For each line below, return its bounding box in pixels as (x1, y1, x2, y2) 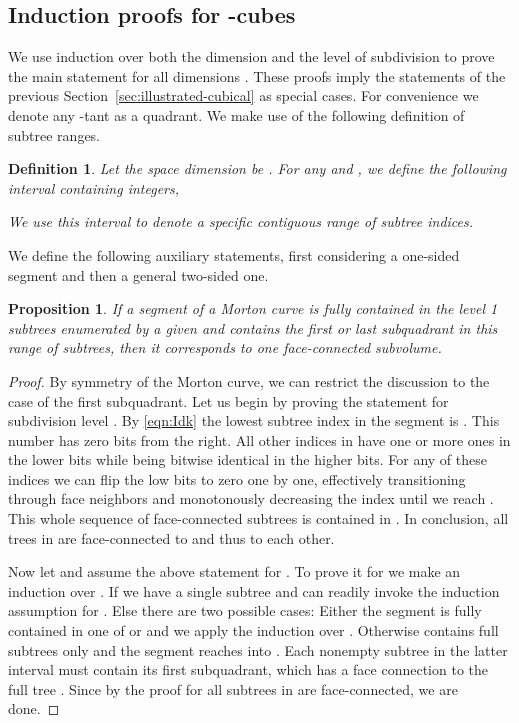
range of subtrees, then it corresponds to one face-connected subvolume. (8, 337, 442, 358)
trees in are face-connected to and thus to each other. (8, 527, 335, 548)
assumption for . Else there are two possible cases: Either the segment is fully (8, 600, 482, 621)
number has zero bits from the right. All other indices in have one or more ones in (8, 429, 511, 450)
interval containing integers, (8, 177, 180, 198)
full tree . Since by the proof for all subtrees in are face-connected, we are (8, 678, 458, 699)
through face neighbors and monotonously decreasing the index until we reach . (8, 488, 494, 509)
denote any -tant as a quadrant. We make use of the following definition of (8, 104, 465, 125)
